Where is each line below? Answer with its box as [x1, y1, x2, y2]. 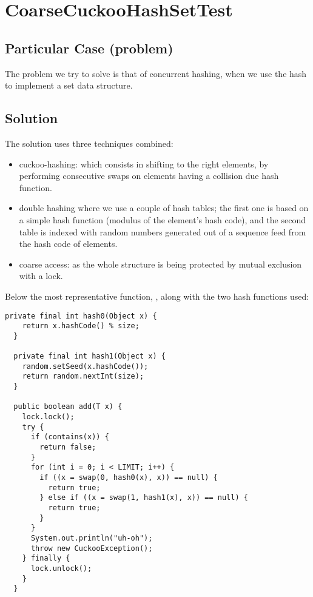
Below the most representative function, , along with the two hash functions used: [5, 289, 309, 302]
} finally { [22, 554, 70, 563]
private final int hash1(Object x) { [13, 352, 166, 361]
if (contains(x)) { [30, 433, 109, 442]
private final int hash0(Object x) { [5, 311, 157, 320]
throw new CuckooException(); [30, 544, 153, 553]
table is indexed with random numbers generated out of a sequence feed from [19, 225, 306, 238]
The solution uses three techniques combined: [5, 137, 173, 149]
